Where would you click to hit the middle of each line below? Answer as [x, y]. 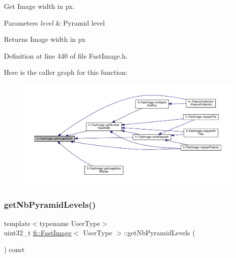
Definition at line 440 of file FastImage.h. [66, 55]
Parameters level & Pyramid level [55, 22]
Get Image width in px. [39, 6]
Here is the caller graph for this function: [66, 72]
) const [15, 249]
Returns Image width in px [45, 39]
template [17, 223]
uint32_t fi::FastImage [38, 233]
